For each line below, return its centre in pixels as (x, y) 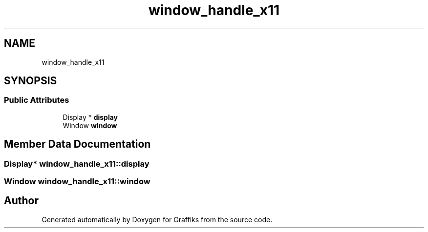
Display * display (90, 117)
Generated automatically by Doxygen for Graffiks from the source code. (157, 219)
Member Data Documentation (77, 144)
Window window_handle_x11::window (77, 182)
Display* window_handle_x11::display (77, 164)
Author (21, 201)
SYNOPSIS (31, 81)
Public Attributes (37, 100)
